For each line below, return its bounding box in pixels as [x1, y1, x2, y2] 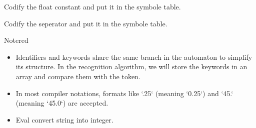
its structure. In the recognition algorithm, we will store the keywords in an [15, 61, 247, 72]
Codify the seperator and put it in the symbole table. [4, 18, 167, 28]
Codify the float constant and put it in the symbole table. [4, 1, 181, 11]
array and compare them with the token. [15, 71, 140, 81]
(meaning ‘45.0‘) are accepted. [15, 98, 108, 108]
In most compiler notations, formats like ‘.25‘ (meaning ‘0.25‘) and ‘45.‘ [15, 88, 233, 98]
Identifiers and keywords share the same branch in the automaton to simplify [15, 51, 252, 62]
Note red [4, 35, 28, 45]
